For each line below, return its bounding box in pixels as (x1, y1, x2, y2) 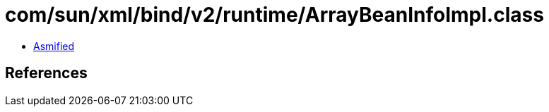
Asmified (33, 39, 75, 52)
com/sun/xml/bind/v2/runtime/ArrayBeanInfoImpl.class (5, 3, 544, 27)
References (5, 64, 88, 82)
